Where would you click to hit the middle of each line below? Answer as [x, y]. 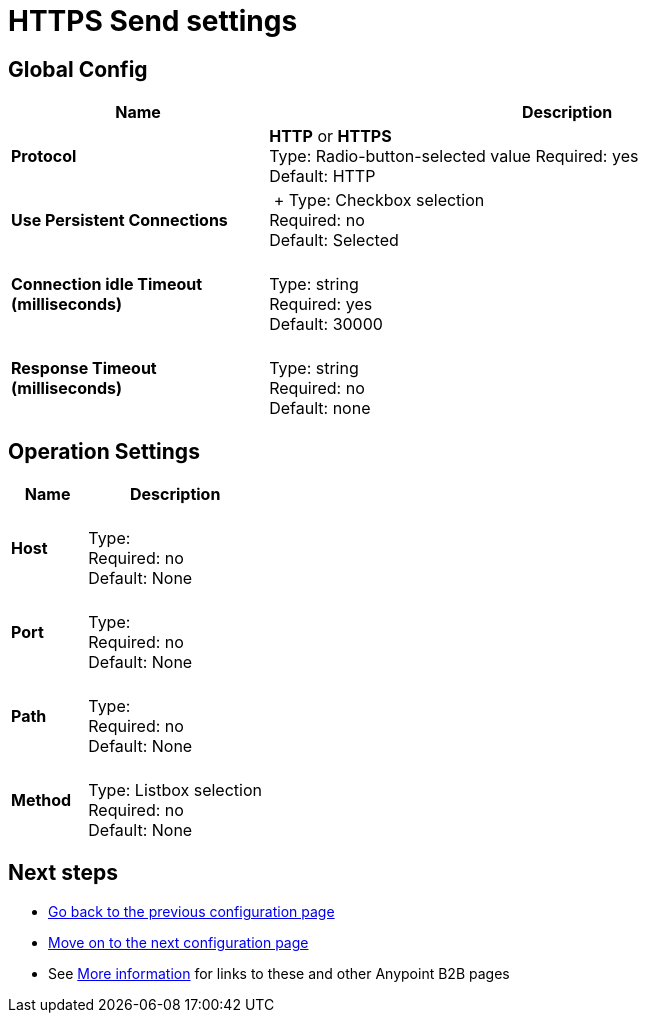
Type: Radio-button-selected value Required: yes [454, 156]
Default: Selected [334, 240]
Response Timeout [84, 368]
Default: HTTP [322, 176]
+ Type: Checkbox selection [379, 200]
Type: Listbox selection [175, 790]
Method [41, 800]
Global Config [78, 69]
